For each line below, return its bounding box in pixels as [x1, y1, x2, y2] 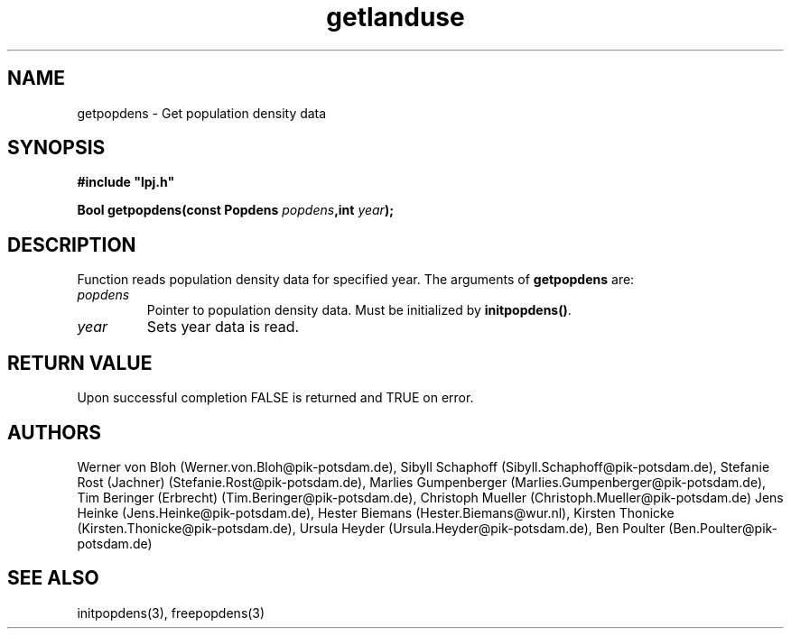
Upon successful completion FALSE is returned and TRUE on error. [77, 390, 474, 406]
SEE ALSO [7, 567, 99, 590]
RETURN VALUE [7, 351, 153, 374]
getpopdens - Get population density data [77, 105, 327, 121]
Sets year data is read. [146, 318, 300, 336]
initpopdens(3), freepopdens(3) [77, 604, 265, 621]
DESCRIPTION [7, 233, 136, 256]
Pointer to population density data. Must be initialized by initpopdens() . [146, 302, 572, 318]
